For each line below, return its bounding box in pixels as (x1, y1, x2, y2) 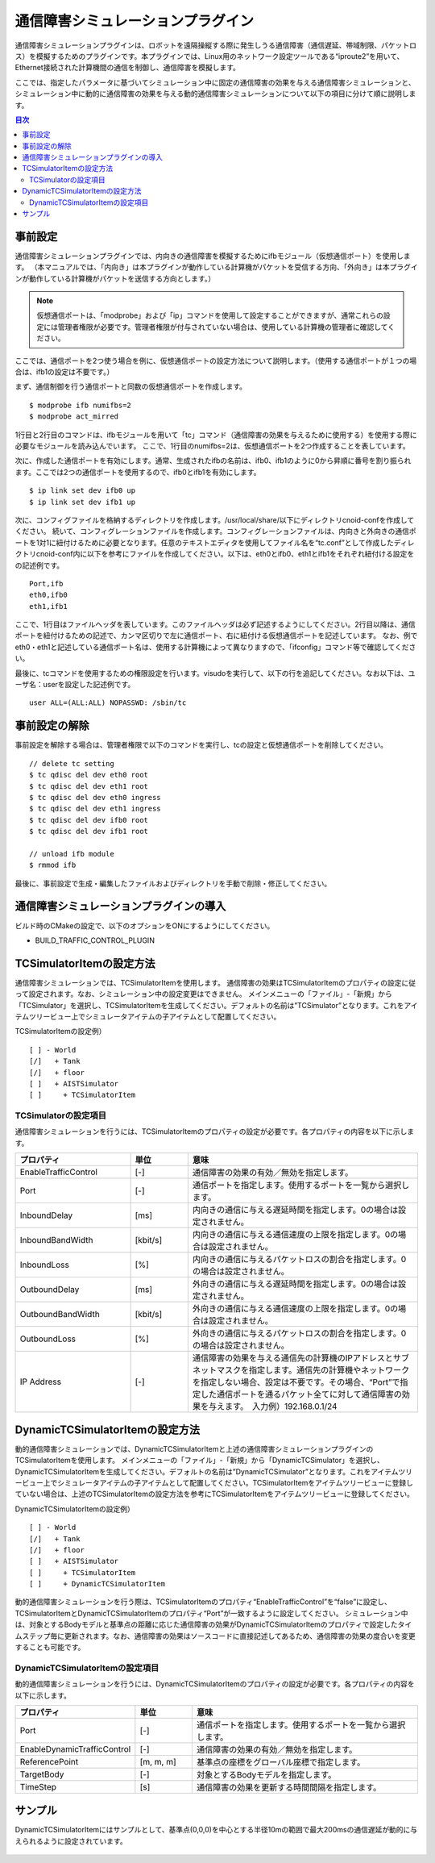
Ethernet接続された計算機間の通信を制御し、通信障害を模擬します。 (14, 63, 241, 73)
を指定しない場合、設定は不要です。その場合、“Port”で (192, 1377, 400, 1388)
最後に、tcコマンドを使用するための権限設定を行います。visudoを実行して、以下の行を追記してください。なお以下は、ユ (14, 668, 416, 677)
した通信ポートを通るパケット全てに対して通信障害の (200, 1389, 403, 1400)
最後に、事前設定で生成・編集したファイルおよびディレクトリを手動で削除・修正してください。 (14, 878, 332, 888)
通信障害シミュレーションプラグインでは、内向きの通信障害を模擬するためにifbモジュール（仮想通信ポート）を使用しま (14, 251, 411, 260)
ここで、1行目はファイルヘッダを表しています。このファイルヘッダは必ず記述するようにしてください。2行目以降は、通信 (14, 619, 416, 629)
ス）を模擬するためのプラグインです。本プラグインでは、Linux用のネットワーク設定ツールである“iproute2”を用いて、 (14, 51, 404, 60)
